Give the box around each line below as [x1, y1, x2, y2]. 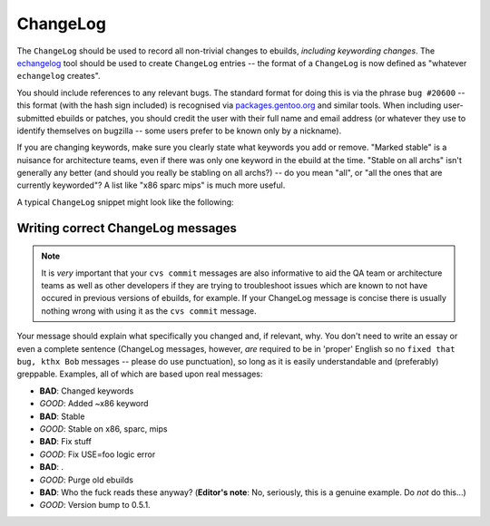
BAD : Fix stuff [39, 436, 93, 447]
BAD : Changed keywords [39, 385, 134, 396]
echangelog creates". [16, 71, 101, 82]
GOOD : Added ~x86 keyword [39, 398, 149, 409]
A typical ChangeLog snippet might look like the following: [16, 196, 235, 208]
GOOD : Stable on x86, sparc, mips [39, 423, 168, 434]
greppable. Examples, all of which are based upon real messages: [16, 368, 263, 380]
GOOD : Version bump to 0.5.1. [39, 500, 151, 511]
